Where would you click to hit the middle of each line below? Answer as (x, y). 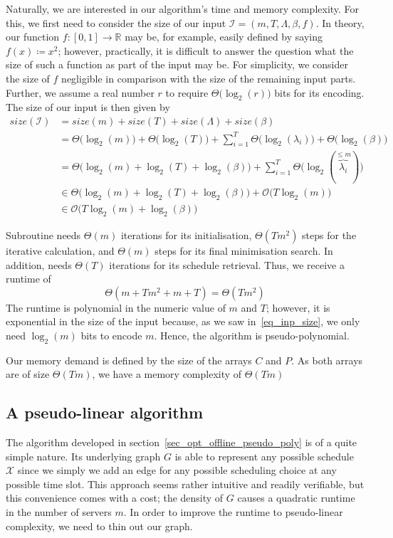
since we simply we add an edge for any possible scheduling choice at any (177, 470)
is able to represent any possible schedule (264, 456)
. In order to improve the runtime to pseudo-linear (233, 512)
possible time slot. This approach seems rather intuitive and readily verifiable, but (185, 484)
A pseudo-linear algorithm (105, 412)
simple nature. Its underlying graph (83, 456)
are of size (28, 374)
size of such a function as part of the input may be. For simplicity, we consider (177, 64)
